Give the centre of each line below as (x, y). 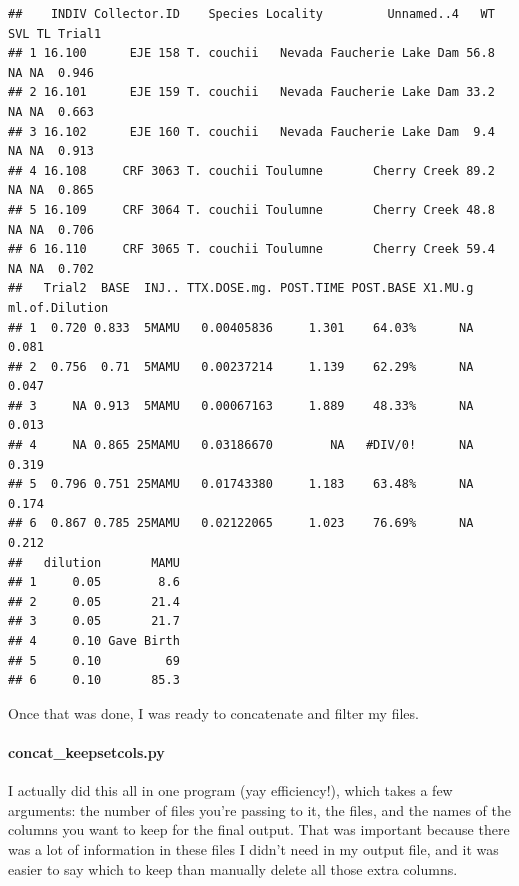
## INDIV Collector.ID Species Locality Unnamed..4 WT (251, 14)
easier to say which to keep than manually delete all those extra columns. (233, 868)
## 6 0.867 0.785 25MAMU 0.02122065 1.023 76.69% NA (241, 523)
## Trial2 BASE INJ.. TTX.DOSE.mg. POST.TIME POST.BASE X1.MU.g (241, 288)
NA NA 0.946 (51, 72)
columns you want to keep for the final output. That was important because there (259, 829)
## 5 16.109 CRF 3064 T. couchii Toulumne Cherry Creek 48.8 (251, 209)
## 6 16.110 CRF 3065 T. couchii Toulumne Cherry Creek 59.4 (251, 249)
